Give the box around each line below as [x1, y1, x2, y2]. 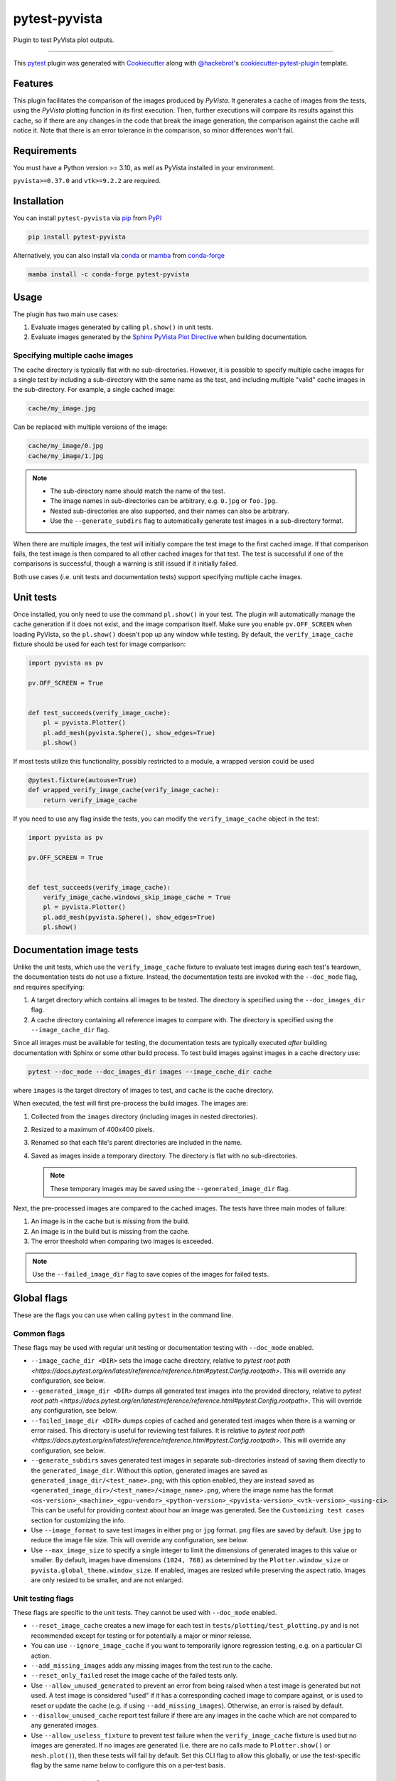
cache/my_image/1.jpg [28, 452, 104, 459]
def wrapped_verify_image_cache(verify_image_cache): [28, 786, 220, 794]
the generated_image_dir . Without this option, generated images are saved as [31, 1466, 268, 1475]
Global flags [13, 1292, 68, 1304]
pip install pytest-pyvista [28, 233, 126, 242]
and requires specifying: [13, 982, 85, 991]
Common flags [13, 1329, 65, 1339]
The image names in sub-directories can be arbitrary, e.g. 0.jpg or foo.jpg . [50, 497, 277, 505]
